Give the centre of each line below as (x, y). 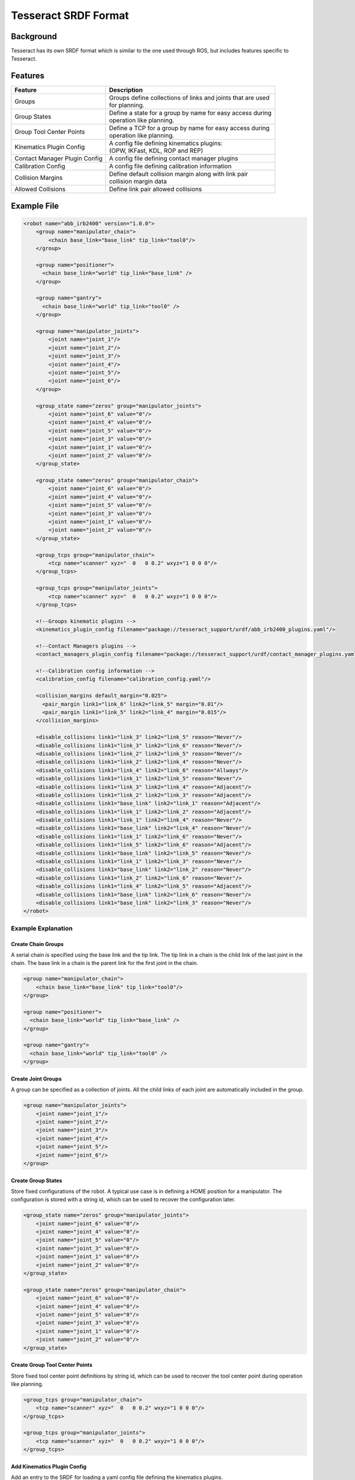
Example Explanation (42, 928)
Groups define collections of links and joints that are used (189, 98)
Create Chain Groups (37, 944)
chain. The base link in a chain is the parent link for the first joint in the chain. (104, 963)
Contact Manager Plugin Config (59, 159)
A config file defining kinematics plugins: (166, 143)
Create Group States (36, 1180)
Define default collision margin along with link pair (179, 174)
